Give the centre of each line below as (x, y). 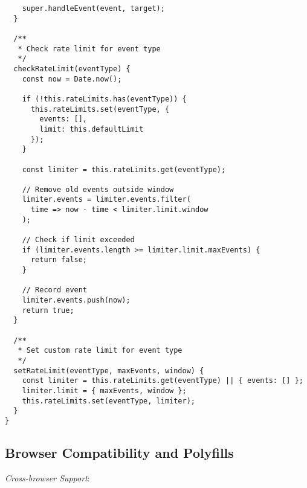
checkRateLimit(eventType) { (72, 69)
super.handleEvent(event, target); (93, 8)
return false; (59, 260)
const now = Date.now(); (72, 79)
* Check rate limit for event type (89, 49)
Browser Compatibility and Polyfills (119, 452)
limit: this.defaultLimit (92, 129)
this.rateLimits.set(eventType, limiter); (108, 401)
